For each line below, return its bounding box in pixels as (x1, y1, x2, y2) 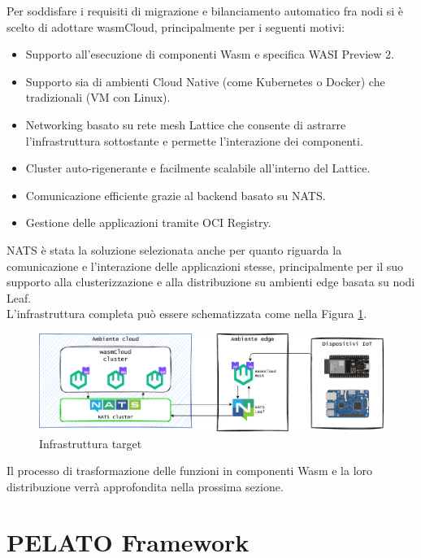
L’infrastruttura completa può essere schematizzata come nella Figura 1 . (7, 305, 367, 322)
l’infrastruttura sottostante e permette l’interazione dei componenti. (25, 132, 363, 149)
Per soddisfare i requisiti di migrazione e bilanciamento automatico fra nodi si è (7, 2, 403, 19)
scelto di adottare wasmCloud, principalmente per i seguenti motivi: (7, 18, 345, 35)
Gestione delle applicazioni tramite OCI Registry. (25, 214, 271, 231)
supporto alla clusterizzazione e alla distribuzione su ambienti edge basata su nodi (7, 273, 415, 290)
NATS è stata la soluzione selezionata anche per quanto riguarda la (7, 241, 342, 258)
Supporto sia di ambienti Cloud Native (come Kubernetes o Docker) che (25, 72, 385, 89)
